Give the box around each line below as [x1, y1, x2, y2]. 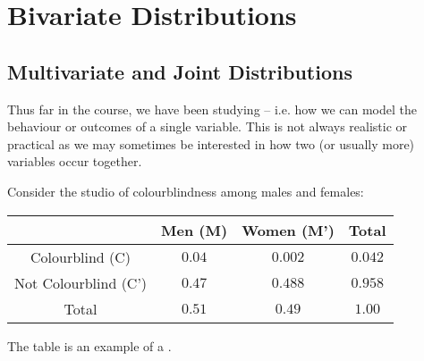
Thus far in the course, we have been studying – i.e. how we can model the [7, 99, 417, 118]
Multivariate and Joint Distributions [7, 57, 352, 85]
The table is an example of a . [7, 336, 172, 355]
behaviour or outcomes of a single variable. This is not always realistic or [7, 117, 408, 136]
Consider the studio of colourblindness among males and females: [7, 181, 364, 200]
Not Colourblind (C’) [14, 272, 148, 293]
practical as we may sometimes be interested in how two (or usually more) [7, 134, 415, 153]
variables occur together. [7, 152, 142, 171]
